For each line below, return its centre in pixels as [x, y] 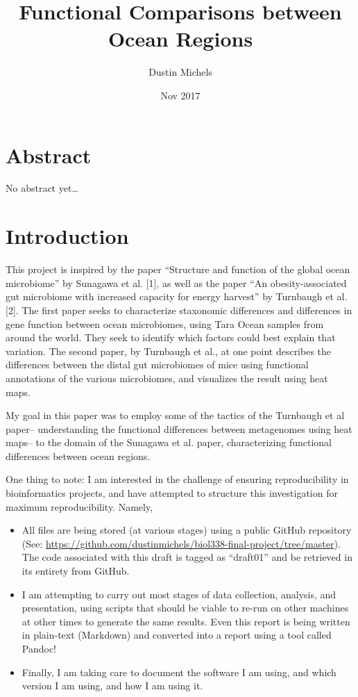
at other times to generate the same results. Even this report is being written [186, 621]
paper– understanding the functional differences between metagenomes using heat [179, 428]
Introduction [67, 236]
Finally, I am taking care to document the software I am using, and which [179, 672]
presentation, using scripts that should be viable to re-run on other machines [185, 608]
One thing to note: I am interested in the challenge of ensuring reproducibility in [177, 479]
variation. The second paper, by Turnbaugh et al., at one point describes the [169, 351]
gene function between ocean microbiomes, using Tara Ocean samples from [165, 323]
